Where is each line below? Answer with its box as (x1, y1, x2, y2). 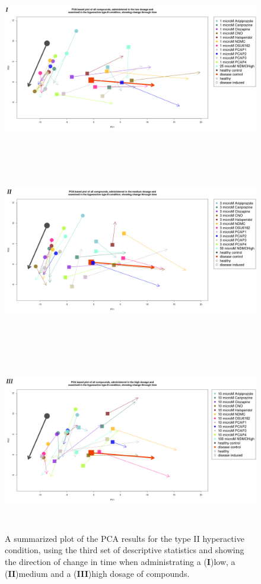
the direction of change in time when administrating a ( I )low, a (5, 556, 235, 568)
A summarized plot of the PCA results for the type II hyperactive (5, 532, 244, 544)
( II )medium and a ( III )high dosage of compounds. (5, 567, 190, 579)
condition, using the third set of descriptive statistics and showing (5, 544, 244, 556)
